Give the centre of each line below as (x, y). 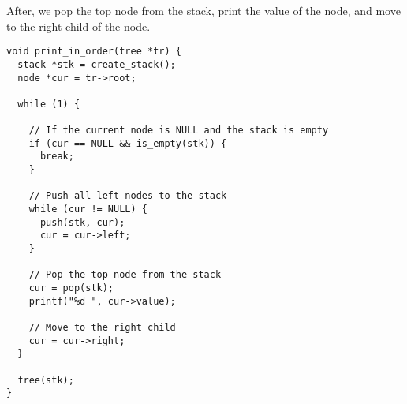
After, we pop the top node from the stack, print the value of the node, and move (203, 10)
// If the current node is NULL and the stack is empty (179, 131)
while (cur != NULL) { (88, 209)
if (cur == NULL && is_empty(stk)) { (128, 143)
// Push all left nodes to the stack (128, 196)
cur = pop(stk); (71, 288)
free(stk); (46, 380)
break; (57, 157)
